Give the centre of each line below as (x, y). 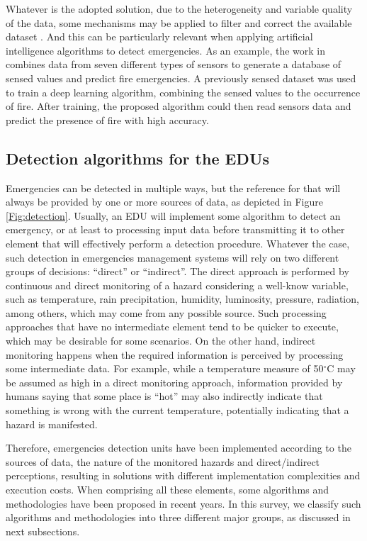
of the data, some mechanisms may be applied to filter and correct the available (179, 22)
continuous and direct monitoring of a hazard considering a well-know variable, (177, 285)
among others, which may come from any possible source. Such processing (166, 312)
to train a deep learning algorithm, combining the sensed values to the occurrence (183, 92)
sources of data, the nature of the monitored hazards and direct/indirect (163, 461)
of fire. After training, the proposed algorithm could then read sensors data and (179, 106)
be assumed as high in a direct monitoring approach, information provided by (174, 382)
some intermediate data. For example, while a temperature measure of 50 (165, 368)
